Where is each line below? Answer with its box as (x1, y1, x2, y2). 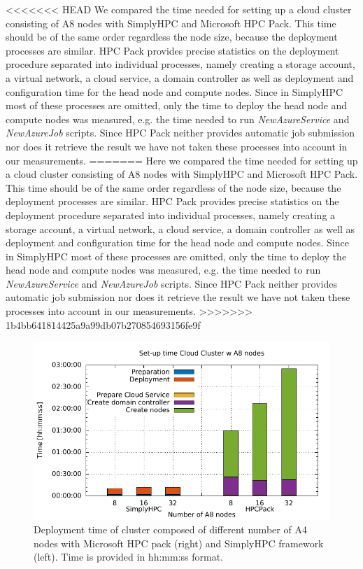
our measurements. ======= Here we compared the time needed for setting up (6, 153, 358, 167)
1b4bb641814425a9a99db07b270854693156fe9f (6, 317, 201, 332)
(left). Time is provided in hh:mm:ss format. (34, 549, 223, 564)
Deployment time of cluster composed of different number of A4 (34, 522, 307, 537)
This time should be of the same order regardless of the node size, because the (6, 180, 341, 195)
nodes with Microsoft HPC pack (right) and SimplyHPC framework (34, 535, 324, 550)
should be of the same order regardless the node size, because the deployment (6, 29, 338, 44)
